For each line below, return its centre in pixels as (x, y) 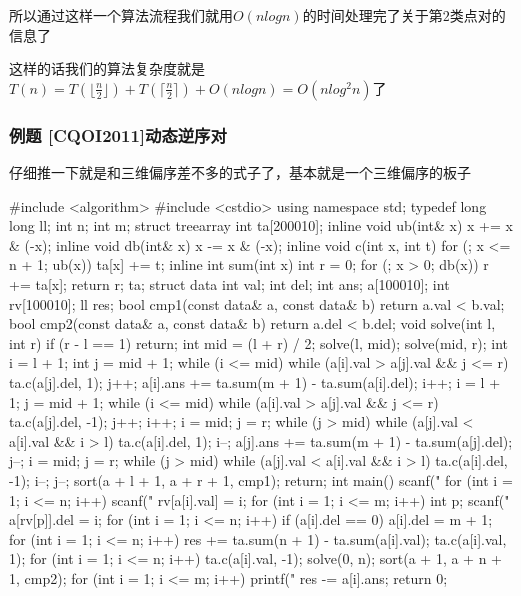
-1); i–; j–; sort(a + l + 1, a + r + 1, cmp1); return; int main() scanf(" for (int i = (261, 479)
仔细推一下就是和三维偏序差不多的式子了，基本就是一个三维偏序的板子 (240, 172)
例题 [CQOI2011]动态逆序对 (118, 134)
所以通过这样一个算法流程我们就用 (121, 15)
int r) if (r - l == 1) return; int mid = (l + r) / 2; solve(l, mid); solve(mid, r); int (258, 342)
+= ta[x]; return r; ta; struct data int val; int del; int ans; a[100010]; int (229, 283)
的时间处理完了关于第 (372, 15)
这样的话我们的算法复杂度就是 (107, 68)
